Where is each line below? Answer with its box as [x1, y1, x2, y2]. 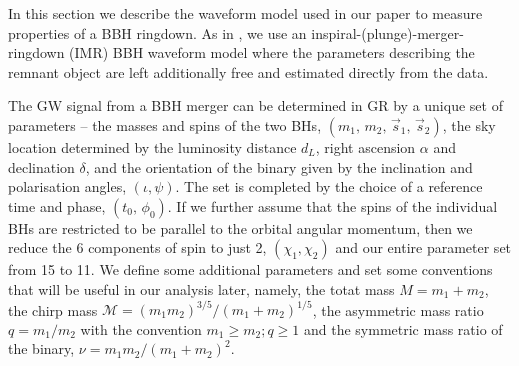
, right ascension [315, 136, 416, 157]
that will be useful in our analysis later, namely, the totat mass [8, 278, 395, 299]
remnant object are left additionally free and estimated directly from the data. [8, 61, 489, 82]
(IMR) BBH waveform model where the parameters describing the [69, 42, 475, 63]
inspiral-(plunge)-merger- [311, 22, 464, 43]
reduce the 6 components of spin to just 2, [8, 237, 267, 258]
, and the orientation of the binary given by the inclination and [85, 156, 473, 177]
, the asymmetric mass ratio [312, 299, 484, 320]
